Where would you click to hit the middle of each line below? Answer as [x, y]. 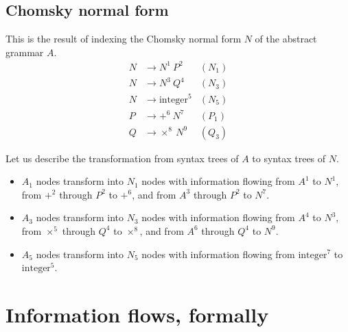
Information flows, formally [137, 314]
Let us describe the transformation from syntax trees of [122, 158]
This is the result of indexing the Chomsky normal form [124, 39]
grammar [25, 52]
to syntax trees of [289, 158]
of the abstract [286, 39]
